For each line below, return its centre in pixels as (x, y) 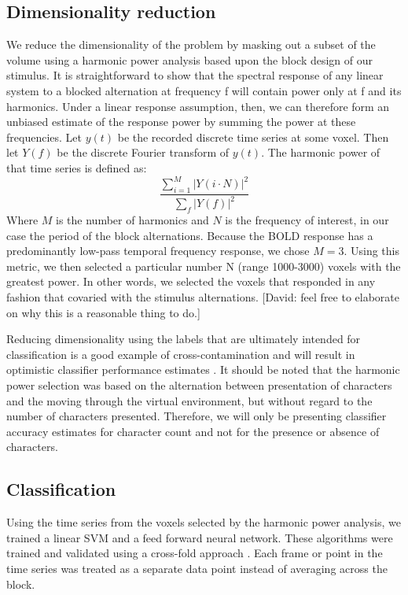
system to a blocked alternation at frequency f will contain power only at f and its (204, 90)
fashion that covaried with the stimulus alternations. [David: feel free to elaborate (203, 296)
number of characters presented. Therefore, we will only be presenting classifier (197, 416)
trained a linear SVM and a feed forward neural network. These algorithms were (200, 537)
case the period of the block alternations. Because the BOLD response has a (190, 235)
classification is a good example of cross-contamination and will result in (181, 354)
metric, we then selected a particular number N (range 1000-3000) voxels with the (204, 266)
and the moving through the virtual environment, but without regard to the (189, 400)
